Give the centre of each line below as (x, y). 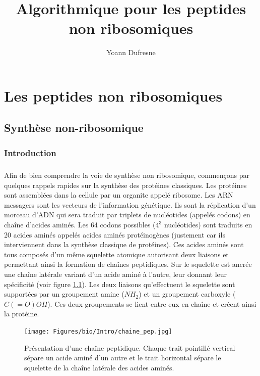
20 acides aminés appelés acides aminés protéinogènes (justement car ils (115, 234)
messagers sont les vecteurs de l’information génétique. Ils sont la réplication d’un (130, 204)
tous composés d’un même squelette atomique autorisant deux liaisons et (116, 254)
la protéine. (22, 314)
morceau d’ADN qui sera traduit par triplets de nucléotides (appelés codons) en (127, 215)
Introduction (30, 152)
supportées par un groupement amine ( (64, 294)
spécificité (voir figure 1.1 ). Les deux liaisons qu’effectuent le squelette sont (120, 284)
